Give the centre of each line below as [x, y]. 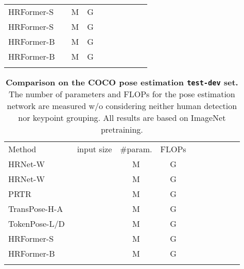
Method [22, 149]
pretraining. [122, 129]
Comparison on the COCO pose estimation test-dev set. [122, 82]
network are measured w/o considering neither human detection [122, 106]
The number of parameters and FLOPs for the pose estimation [122, 94]
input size [94, 149]
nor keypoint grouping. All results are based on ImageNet [122, 118]
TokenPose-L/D [37, 223]
